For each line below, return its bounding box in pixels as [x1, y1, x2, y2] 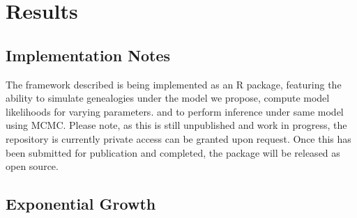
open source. [6, 159, 59, 173]
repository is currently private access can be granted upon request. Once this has [6, 131, 351, 146]
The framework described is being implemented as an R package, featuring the [6, 77, 342, 91]
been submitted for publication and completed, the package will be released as [6, 145, 340, 159]
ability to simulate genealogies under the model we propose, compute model [6, 91, 330, 105]
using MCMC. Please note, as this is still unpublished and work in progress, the [6, 118, 347, 132]
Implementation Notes [6, 44, 171, 65]
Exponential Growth [6, 193, 156, 215]
